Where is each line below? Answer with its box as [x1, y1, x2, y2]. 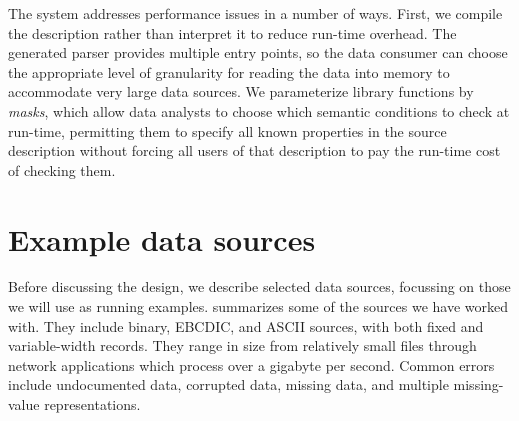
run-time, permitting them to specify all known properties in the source [8, 120, 447, 141]
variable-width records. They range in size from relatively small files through [8, 335, 477, 356]
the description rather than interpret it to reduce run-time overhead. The [8, 22, 457, 43]
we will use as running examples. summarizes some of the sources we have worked [8, 296, 508, 317]
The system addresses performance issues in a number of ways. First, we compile [8, 3, 503, 23]
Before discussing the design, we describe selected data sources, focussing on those [8, 276, 511, 297]
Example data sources [8, 218, 316, 259]
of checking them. [8, 159, 116, 180]
